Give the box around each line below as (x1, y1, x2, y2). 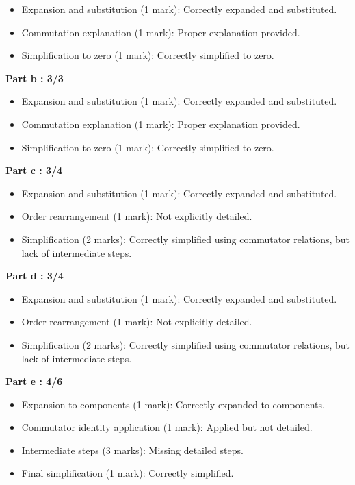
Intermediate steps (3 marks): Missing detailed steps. (21, 443, 244, 457)
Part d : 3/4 (5, 269, 64, 283)
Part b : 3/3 (5, 71, 64, 85)
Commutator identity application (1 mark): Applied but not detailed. (21, 420, 313, 434)
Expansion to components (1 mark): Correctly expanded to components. (21, 397, 325, 411)
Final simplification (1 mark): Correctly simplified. (21, 466, 234, 480)
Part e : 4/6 (5, 374, 63, 388)
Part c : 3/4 (5, 163, 63, 177)
